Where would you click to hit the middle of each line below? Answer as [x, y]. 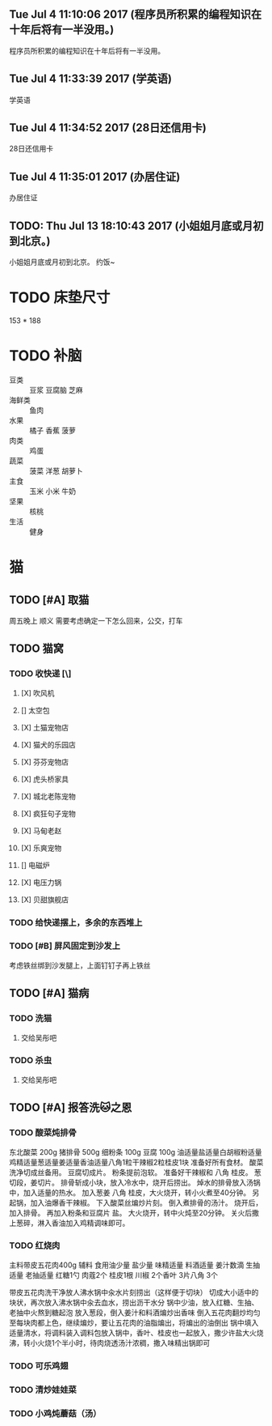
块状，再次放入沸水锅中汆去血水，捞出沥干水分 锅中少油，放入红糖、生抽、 [134, 1302]
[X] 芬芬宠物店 [45, 762]
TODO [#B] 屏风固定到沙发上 [65, 946]
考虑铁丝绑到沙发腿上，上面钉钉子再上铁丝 [80, 965]
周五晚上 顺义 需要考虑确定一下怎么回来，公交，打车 [96, 620]
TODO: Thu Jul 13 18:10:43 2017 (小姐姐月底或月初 [136, 226]
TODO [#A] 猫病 [49, 993]
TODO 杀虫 [31, 1061]
